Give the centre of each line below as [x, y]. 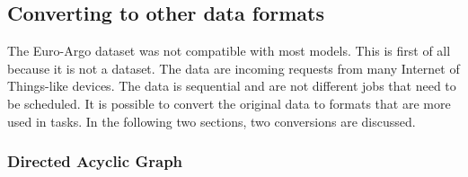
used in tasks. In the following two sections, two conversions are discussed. [212, 121]
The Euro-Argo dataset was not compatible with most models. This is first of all [229, 51]
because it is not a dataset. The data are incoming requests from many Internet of [234, 68]
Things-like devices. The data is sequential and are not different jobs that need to [232, 86]
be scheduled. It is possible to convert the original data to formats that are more [229, 103]
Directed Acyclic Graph [95, 161]
